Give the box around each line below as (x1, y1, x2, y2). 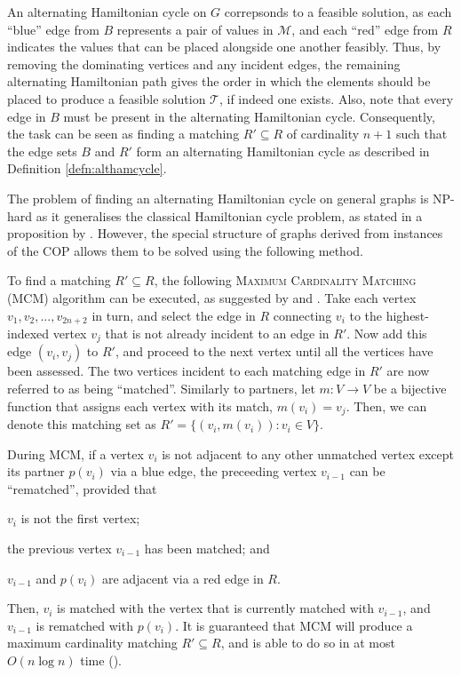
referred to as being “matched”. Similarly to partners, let (7, 379, 315, 397)
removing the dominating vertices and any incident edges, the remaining (7, 54, 401, 73)
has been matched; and (144, 539, 270, 558)
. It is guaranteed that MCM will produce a (175, 616, 413, 634)
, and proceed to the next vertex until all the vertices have (115, 342, 433, 361)
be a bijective (373, 379, 447, 397)
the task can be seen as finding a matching (7, 124, 240, 143)
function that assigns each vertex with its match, (7, 396, 273, 415)
